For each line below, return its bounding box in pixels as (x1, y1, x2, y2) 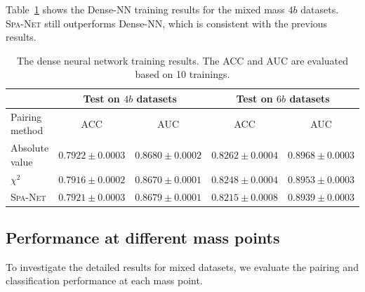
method (11, 123, 44, 138)
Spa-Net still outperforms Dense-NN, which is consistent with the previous (6, 15, 328, 30)
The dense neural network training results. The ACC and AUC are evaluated (16, 53, 349, 67)
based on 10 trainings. (135, 67, 230, 81)
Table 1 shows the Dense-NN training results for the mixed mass (6, 2, 285, 16)
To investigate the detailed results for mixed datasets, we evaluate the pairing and (6, 259, 359, 274)
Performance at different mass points (6, 227, 280, 248)
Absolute (11, 140, 49, 155)
